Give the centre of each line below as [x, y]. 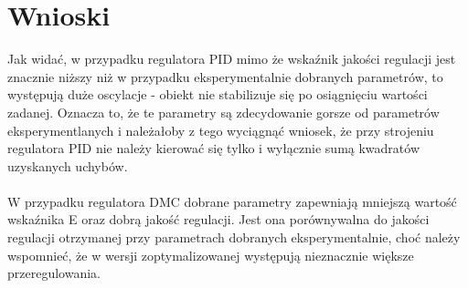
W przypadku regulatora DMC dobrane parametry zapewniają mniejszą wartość [232, 201]
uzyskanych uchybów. [68, 165]
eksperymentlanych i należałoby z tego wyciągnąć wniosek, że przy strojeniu [221, 130]
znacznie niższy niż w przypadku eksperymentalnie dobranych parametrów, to [225, 76]
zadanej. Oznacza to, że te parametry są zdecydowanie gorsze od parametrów [223, 112]
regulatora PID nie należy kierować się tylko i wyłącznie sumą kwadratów [214, 148]
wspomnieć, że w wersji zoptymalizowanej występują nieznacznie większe [211, 255]
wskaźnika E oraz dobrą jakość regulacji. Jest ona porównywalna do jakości [218, 219]
